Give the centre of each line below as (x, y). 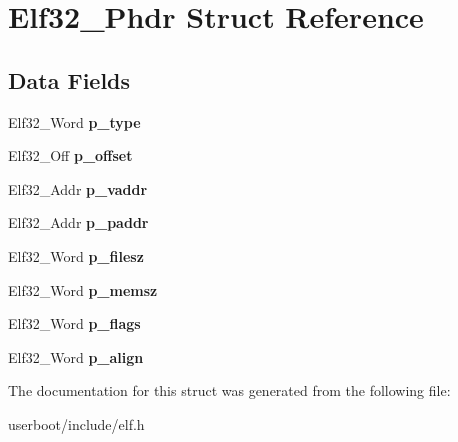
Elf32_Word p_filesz (76, 255)
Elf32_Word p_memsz (83, 289)
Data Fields (69, 79)
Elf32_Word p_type (74, 121)
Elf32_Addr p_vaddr (78, 188)
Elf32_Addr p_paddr (78, 222)
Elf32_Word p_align (76, 356)
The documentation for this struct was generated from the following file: (229, 390)
